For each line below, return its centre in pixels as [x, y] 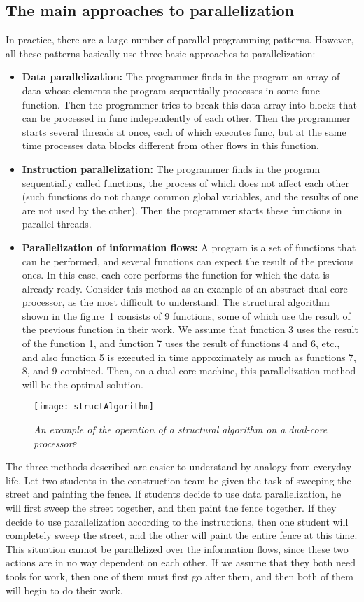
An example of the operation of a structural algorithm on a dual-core [181, 429]
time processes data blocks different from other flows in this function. [170, 145]
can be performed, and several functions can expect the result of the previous [188, 261]
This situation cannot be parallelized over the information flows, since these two [177, 548]
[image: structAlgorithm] [94, 407]
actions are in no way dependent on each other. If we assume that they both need [181, 562]
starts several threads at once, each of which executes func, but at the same [184, 131]
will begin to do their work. [64, 590]
